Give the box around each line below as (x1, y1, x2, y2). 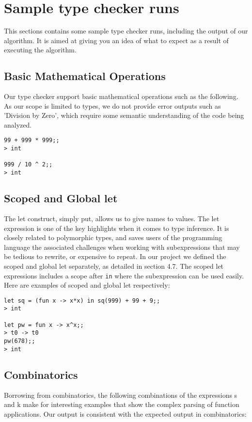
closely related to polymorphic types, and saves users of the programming (4, 232, 222, 243)
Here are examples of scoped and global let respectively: (4, 280, 170, 290)
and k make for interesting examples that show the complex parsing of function (4, 399, 239, 409)
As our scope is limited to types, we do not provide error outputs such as (4, 100, 221, 111)
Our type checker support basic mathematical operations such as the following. (4, 91, 238, 101)
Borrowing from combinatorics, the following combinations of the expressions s (4, 390, 237, 400)
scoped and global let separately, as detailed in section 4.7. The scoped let (4, 260, 224, 271)
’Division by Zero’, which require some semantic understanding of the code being (4, 110, 244, 120)
